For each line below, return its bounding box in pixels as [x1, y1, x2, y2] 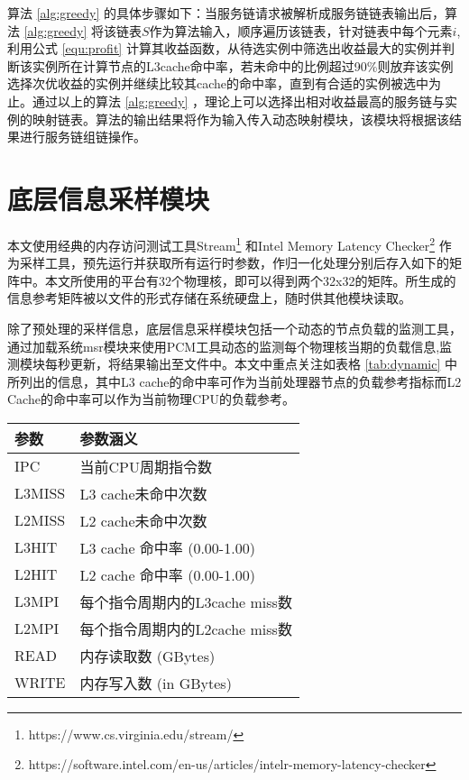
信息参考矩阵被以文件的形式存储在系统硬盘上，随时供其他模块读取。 [7, 289, 411, 307]
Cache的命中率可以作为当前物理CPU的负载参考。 [7, 390, 296, 408]
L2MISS [14, 509, 66, 531]
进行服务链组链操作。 [19, 127, 146, 146]
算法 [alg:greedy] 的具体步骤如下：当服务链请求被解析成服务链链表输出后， [7, 4, 446, 22]
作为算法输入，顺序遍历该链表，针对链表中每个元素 [149, 21, 453, 40]
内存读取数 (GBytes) [79, 645, 216, 666]
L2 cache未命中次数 [79, 509, 207, 531]
